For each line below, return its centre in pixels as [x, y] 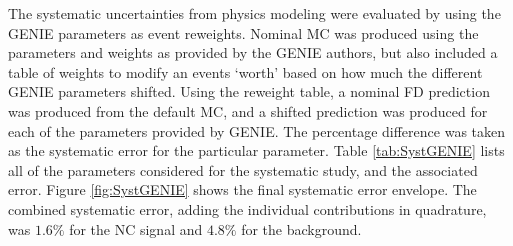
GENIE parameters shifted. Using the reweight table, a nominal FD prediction [249, 91]
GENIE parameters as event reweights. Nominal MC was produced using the [243, 32]
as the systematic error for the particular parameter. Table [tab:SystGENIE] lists [256, 150]
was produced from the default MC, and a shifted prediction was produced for [248, 110]
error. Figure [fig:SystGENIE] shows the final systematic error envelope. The [242, 189]
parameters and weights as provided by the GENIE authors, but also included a [253, 52]
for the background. [301, 228]
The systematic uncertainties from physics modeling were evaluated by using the [254, 13]
